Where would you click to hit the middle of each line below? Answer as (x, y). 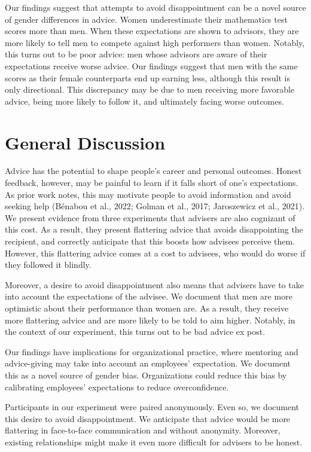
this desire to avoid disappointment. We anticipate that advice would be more (148, 418)
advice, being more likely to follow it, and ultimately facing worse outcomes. (144, 101)
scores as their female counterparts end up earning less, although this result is (147, 77)
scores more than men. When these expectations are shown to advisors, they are (152, 31)
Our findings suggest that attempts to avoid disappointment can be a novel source (155, 7)
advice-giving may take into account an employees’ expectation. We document (148, 363)
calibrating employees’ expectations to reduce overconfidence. (117, 387)
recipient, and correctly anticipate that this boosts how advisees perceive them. (150, 241)
